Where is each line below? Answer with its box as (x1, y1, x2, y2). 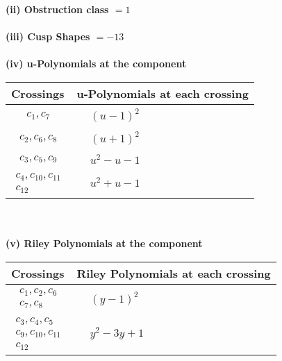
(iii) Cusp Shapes (6, 29, 90, 44)
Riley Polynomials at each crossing (76, 265, 271, 281)
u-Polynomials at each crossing (76, 85, 249, 101)
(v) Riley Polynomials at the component (6, 236, 203, 251)
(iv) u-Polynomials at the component (6, 56, 187, 71)
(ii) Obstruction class (6, 2, 109, 16)
